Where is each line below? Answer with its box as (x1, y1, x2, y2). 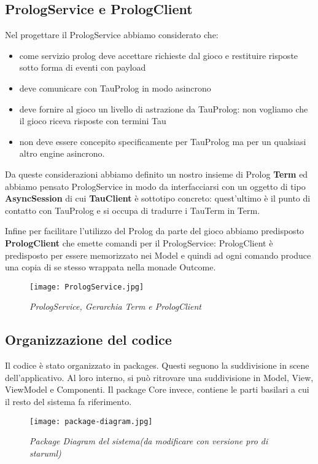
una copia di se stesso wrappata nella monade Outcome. (5, 261, 216, 273)
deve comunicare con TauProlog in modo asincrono (19, 81, 211, 94)
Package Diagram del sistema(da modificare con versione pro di (29, 435, 268, 447)
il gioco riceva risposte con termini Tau (19, 114, 166, 127)
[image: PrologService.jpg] (29, 282, 144, 291)
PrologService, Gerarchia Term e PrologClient (29, 300, 201, 313)
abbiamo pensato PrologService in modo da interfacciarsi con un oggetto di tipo (5, 179, 306, 192)
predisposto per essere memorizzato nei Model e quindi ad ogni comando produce (5, 248, 311, 261)
